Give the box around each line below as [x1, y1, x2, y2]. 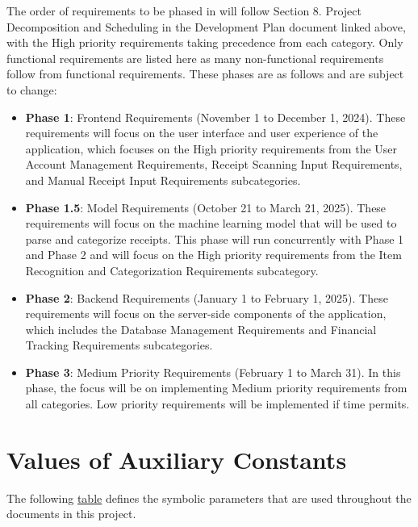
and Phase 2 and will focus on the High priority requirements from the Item [25, 246, 402, 263]
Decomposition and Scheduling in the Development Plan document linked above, [6, 18, 406, 35]
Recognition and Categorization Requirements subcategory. [25, 261, 319, 278]
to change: [6, 81, 57, 98]
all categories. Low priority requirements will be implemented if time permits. [25, 395, 410, 412]
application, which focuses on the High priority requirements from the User [25, 140, 398, 157]
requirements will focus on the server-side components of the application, [25, 305, 387, 322]
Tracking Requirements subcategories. [25, 337, 213, 353]
